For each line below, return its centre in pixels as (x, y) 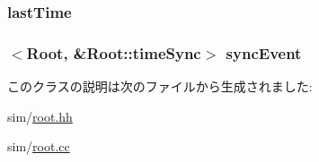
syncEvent (264, 52)
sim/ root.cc (39, 146)
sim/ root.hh (40, 116)
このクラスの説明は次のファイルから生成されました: (160, 86)
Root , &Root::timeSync (114, 52)
